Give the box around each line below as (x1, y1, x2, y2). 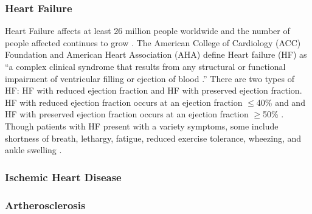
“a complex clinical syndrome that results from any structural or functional (5, 60, 286, 72)
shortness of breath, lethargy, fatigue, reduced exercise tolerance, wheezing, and (5, 131, 302, 144)
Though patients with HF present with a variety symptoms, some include (5, 119, 279, 132)
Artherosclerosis (5, 197, 86, 212)
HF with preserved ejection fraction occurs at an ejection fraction (5, 108, 249, 120)
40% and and (256, 95, 305, 108)
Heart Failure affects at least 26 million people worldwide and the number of (5, 24, 290, 37)
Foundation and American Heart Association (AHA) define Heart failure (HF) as (5, 48, 307, 61)
